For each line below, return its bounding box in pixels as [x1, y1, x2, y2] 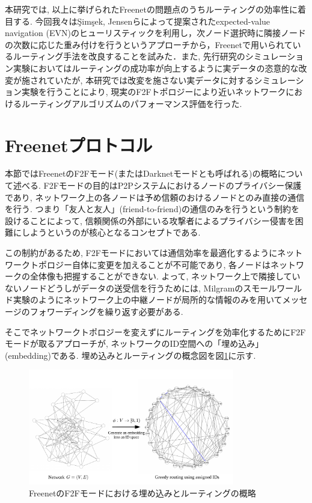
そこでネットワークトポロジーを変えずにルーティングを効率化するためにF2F [5, 325, 306, 338]
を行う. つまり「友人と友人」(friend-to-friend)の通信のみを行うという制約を [5, 203, 300, 215]
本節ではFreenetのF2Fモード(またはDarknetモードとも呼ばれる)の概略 [5, 167, 278, 180]
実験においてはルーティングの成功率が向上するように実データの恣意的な [13, 61, 299, 74]
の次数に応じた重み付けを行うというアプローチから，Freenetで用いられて [5, 38, 293, 50]
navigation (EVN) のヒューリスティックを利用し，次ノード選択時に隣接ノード [5, 26, 307, 39]
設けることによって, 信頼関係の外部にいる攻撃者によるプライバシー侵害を [5, 214, 295, 227]
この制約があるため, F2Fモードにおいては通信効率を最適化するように [5, 246, 278, 259]
